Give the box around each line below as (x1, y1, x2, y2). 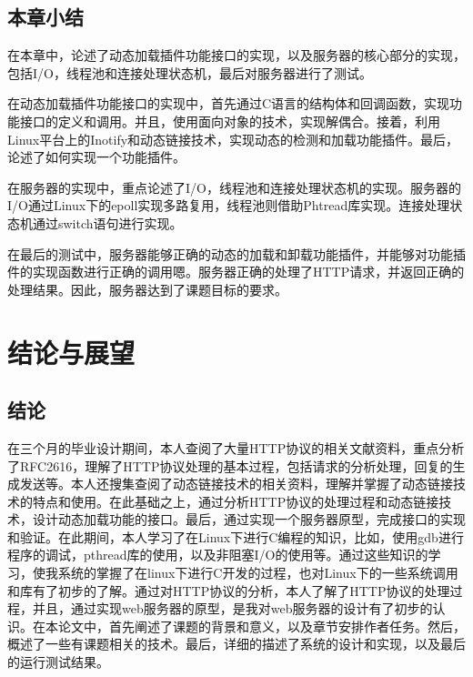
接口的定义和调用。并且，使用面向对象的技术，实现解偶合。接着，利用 (19, 111, 440, 130)
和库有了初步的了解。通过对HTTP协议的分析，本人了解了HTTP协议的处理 (7, 581, 450, 600)
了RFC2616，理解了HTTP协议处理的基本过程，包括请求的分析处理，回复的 (7, 456, 453, 475)
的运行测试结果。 (7, 652, 109, 672)
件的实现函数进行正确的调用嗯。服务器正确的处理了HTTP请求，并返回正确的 (7, 262, 465, 281)
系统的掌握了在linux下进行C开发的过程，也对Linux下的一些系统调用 (57, 563, 458, 582)
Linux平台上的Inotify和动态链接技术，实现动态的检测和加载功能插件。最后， (7, 129, 459, 148)
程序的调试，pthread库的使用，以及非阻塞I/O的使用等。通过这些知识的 (7, 545, 428, 564)
